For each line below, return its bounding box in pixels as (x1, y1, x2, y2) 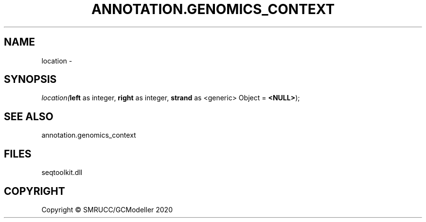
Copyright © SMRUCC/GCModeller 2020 (41, 205, 173, 214)
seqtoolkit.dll (41, 168, 83, 177)
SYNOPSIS (4, 73, 57, 86)
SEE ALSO (4, 110, 53, 123)
